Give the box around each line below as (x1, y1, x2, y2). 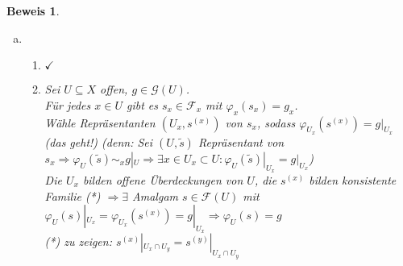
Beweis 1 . (6, 2, 60, 19)
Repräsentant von (197, 133, 285, 150)
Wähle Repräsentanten (44, 114, 156, 131)
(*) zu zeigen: (44, 233, 112, 250)
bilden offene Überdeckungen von (82, 171, 243, 188)
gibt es (126, 96, 158, 113)
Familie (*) (44, 187, 101, 204)
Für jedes (44, 96, 91, 113)
